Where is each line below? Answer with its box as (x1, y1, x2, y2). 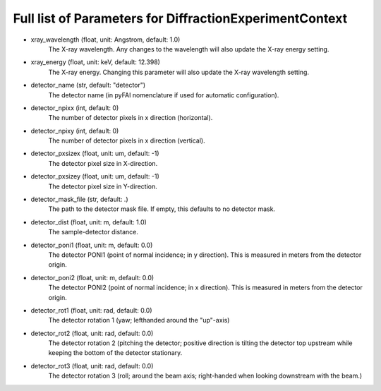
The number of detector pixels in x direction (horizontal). (48, 114, 213, 122)
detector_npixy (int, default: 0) (30, 126, 119, 135)
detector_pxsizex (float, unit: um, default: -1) (30, 149, 159, 158)
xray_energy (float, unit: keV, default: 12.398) (30, 58, 160, 66)
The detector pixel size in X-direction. (48, 159, 158, 167)
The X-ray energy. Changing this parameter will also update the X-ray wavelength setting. (48, 68, 310, 76)
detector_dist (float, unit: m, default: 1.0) (30, 217, 147, 226)
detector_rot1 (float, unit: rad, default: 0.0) (30, 306, 152, 314)
